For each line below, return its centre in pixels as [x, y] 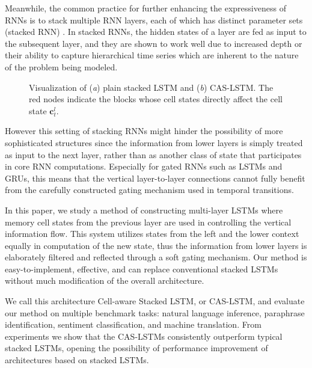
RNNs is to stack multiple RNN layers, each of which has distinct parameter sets [154, 20]
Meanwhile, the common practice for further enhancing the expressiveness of [145, 8]
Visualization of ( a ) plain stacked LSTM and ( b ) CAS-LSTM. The [151, 87]
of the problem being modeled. [61, 66]
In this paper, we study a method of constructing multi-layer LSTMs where [144, 210]
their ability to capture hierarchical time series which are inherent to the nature [152, 55]
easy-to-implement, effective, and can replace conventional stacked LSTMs [142, 268]
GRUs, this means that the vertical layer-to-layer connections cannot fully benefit [155, 178]
